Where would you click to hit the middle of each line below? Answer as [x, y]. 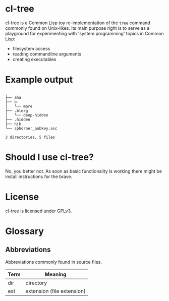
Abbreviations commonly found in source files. [54, 262]
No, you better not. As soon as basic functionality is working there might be [84, 171]
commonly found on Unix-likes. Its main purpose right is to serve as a [77, 28]
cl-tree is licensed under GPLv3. [39, 211]
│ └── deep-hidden [27, 115]
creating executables [34, 59]
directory [36, 283]
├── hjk [13, 124]
